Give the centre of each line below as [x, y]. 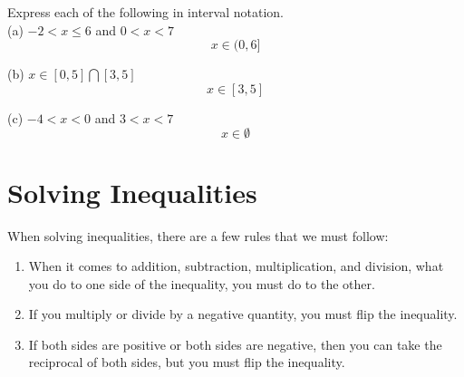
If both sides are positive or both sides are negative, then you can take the [235, 344]
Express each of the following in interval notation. [145, 12]
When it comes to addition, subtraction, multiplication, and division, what [236, 266]
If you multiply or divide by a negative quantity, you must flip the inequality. [243, 314]
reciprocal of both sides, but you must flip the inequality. [187, 362]
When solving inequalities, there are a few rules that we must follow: [198, 235]
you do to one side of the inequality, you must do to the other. [202, 283]
